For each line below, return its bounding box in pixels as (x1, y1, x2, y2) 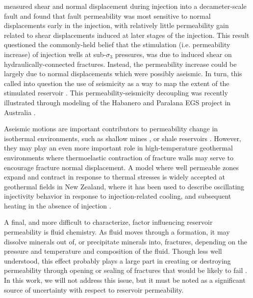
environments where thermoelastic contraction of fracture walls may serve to (4, 152, 233, 162)
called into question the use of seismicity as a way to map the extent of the (4, 78, 229, 88)
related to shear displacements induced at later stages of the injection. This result (4, 30, 250, 40)
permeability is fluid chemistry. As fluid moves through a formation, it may (4, 227, 230, 237)
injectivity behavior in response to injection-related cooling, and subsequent (4, 191, 231, 201)
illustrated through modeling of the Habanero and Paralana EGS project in (4, 97, 231, 107)
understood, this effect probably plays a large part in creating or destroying (4, 255, 231, 266)
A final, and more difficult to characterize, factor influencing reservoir (4, 217, 213, 227)
